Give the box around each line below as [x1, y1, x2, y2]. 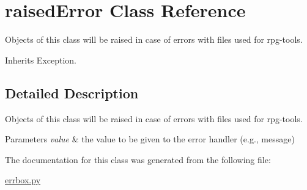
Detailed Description [5, 83, 139, 102]
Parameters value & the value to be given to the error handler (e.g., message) [5, 133, 295, 145]
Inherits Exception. [5, 53, 76, 66]
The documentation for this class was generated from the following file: [5, 153, 271, 166]
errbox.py [5, 174, 41, 186]
